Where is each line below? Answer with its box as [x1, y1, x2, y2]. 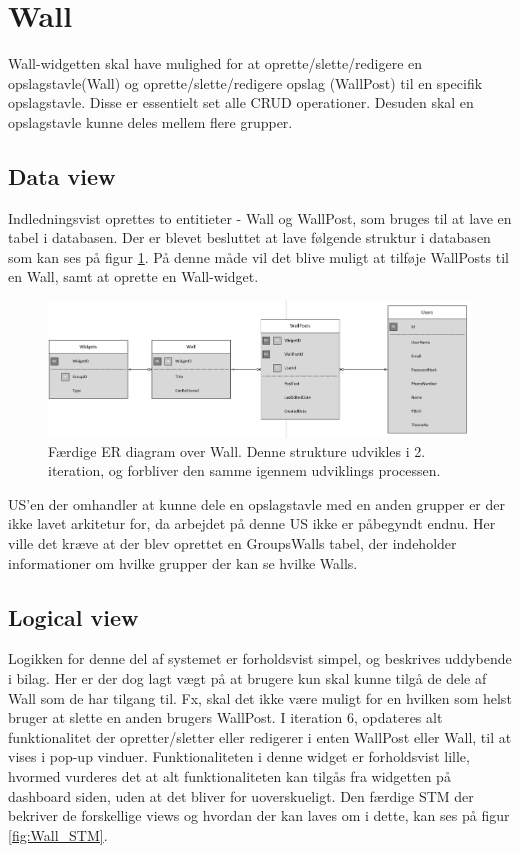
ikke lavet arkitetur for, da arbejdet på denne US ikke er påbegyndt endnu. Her [8, 513, 496, 534]
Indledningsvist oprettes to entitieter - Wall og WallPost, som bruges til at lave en [8, 207, 512, 228]
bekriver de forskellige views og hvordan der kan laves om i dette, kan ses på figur [8, 805, 510, 826]
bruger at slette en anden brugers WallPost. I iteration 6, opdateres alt [8, 707, 443, 728]
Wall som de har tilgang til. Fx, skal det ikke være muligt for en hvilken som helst [8, 687, 512, 708]
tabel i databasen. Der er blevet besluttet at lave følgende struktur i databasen [8, 227, 491, 248]
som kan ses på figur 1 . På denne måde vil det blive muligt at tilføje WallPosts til [8, 246, 509, 267]
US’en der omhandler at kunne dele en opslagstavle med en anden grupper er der [8, 493, 506, 514]
